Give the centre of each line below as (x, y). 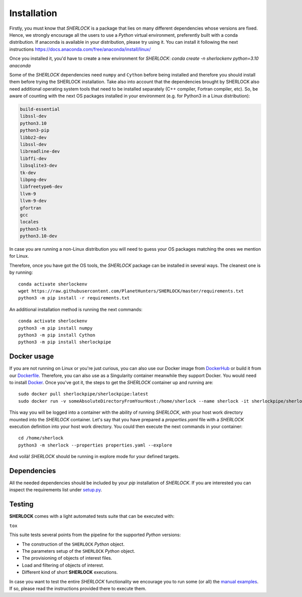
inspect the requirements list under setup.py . (56, 490)
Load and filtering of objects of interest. (63, 565)
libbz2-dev (33, 137)
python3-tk (33, 229)
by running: (21, 272)
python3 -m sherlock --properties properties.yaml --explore (95, 445)
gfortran (31, 208)
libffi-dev (33, 158)
